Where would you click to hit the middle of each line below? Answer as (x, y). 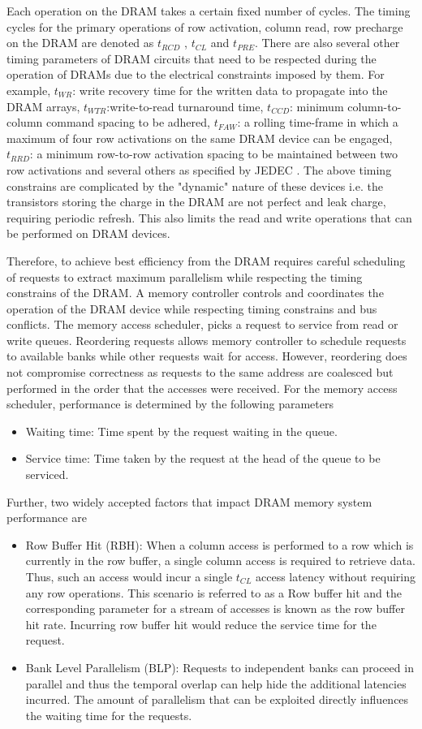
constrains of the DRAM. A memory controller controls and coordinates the (195, 293)
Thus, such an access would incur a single (129, 576)
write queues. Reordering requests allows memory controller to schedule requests (207, 340)
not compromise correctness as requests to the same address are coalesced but (200, 372)
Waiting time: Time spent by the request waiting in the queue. (181, 431)
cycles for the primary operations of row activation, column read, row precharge (205, 26)
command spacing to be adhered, (128, 122)
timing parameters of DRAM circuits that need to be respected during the (192, 58)
